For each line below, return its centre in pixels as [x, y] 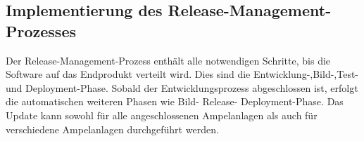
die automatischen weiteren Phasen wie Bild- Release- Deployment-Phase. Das [175, 101]
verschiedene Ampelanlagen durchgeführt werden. [112, 129]
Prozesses [41, 31]
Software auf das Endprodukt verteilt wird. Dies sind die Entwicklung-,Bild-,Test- [182, 74]
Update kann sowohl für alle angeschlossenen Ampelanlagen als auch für [162, 115]
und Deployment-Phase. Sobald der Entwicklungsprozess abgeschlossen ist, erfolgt [182, 87]
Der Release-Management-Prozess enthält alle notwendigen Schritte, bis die [168, 60]
